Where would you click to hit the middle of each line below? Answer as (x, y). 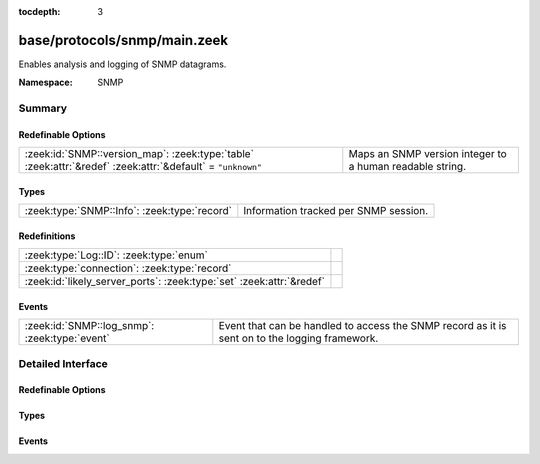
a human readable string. (407, 167)
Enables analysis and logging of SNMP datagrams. (122, 64)
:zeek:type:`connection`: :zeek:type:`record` (128, 268)
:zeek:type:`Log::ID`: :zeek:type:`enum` (116, 255)
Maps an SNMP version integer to (427, 154)
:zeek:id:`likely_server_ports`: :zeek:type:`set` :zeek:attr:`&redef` (174, 282)
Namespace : (46, 82)
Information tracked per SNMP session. (336, 211)
